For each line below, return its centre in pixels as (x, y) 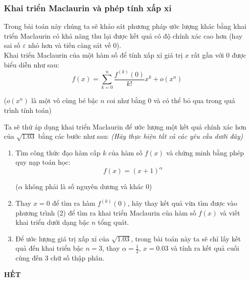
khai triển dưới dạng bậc (52, 222)
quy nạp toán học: (43, 162)
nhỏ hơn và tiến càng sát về (69, 45)
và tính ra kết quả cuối (205, 248)
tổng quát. (114, 222)
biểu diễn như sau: (32, 64)
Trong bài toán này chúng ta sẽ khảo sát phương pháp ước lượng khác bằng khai (125, 26)
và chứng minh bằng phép (205, 152)
